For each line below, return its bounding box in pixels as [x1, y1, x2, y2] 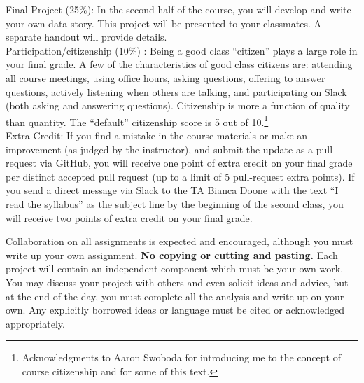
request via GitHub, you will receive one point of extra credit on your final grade [6, 155, 353, 170]
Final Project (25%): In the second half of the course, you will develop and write [6, 2, 351, 16]
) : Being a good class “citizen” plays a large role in [136, 43, 358, 57]
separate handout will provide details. [6, 29, 167, 44]
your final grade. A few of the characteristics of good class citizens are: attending [6, 57, 353, 71]
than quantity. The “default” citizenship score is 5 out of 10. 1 [6, 112, 269, 129]
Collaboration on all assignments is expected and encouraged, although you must [6, 234, 353, 249]
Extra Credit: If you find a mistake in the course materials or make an [6, 128, 308, 142]
